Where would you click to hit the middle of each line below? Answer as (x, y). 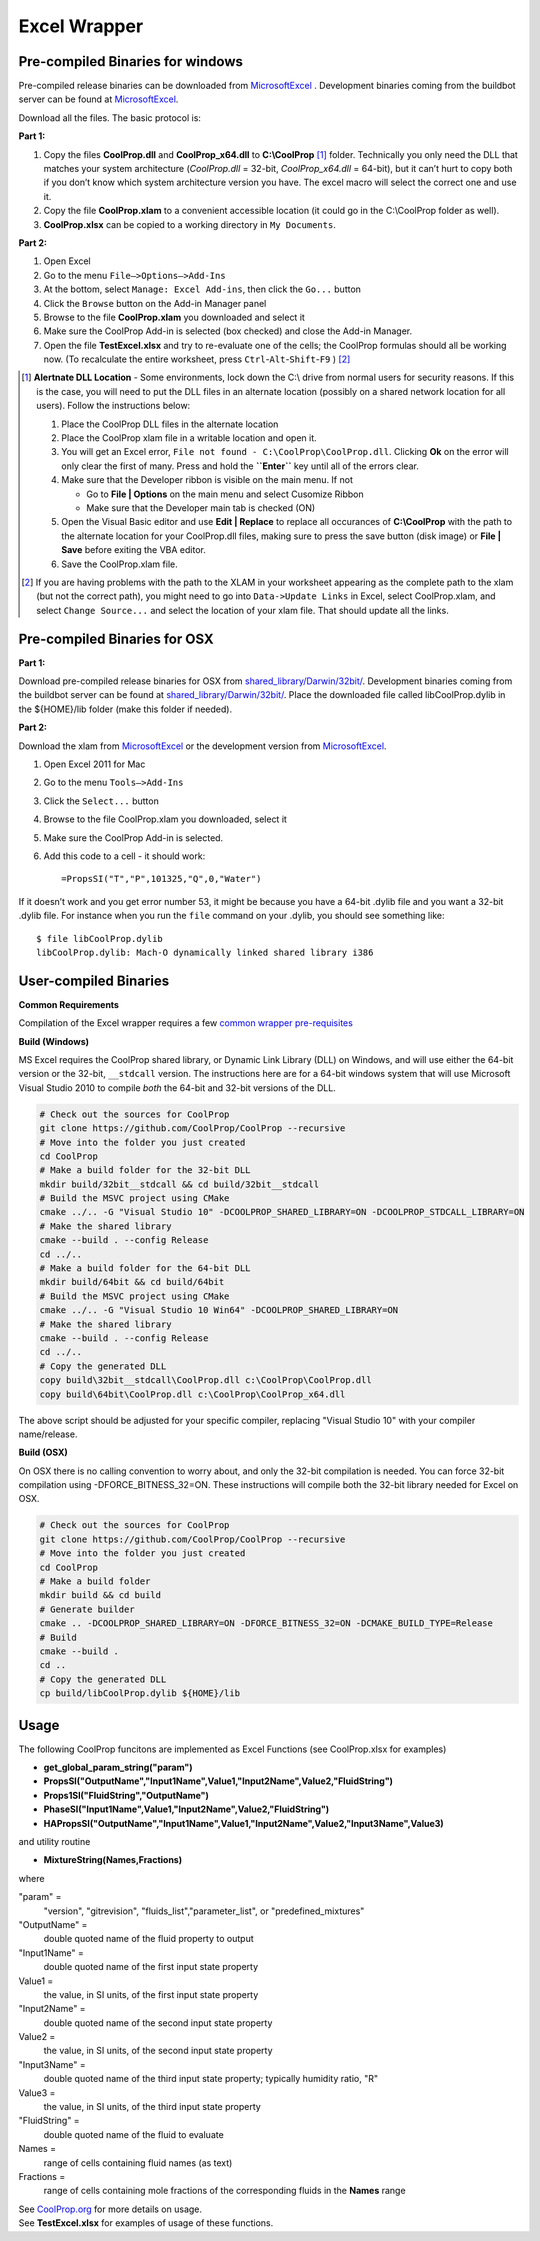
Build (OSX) (43, 1452)
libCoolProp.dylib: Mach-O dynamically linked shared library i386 (205, 952)
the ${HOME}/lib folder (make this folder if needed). (125, 709)
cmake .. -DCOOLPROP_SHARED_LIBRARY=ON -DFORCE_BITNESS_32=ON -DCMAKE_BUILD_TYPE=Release (266, 1623)
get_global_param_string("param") (118, 1767)
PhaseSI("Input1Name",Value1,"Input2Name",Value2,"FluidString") (186, 1809)
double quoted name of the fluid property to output (148, 1939)
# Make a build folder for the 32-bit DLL (145, 1170)
